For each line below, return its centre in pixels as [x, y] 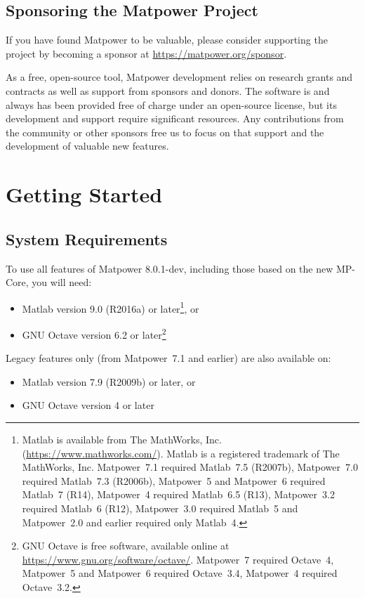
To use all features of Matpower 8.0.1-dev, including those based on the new [170, 268]
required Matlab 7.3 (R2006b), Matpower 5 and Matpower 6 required [174, 480]
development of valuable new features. [87, 146]
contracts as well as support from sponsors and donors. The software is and [168, 90]
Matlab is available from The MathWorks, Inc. [122, 439]
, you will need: [59, 282]
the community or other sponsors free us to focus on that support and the [165, 132]
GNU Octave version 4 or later [88, 405]
